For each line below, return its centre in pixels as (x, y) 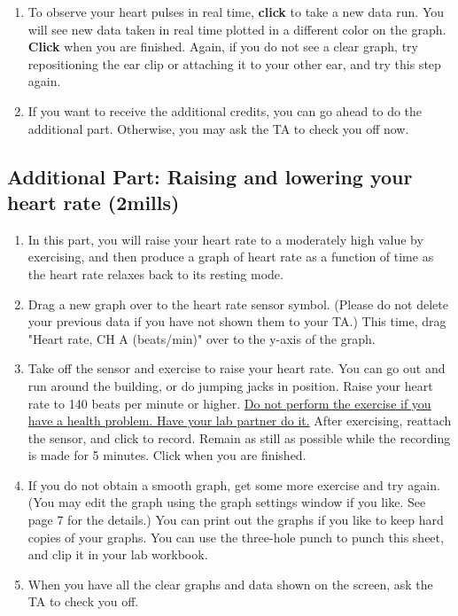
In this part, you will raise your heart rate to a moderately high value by (225, 239)
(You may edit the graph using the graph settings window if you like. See (227, 502)
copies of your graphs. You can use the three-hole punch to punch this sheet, (236, 537)
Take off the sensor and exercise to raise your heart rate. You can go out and (237, 368)
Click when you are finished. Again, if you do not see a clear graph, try (223, 47)
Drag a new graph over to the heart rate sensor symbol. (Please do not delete (238, 304)
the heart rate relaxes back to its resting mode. (155, 273)
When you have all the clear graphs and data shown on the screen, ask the (230, 584)
